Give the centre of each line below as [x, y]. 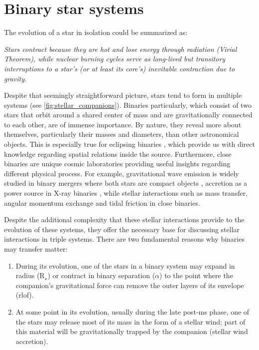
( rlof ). [25, 295]
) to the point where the [196, 275]
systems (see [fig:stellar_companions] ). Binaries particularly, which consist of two [128, 105]
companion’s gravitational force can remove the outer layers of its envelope [130, 285]
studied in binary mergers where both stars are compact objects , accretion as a [126, 183]
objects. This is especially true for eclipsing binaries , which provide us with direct [129, 144]
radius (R [30, 275]
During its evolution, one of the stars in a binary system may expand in [125, 265]
